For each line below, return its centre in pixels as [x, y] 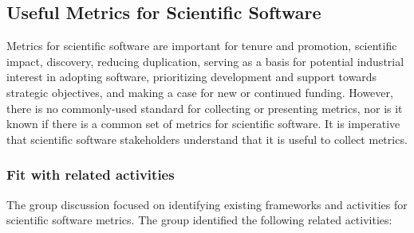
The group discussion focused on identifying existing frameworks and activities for [207, 204]
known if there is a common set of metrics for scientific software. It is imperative [203, 124]
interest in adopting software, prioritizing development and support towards [192, 77]
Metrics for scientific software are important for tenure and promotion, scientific [202, 46]
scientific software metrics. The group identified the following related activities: [199, 220]
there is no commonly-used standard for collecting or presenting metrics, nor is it [205, 108]
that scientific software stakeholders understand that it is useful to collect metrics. [207, 139]
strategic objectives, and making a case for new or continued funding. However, [200, 92]
